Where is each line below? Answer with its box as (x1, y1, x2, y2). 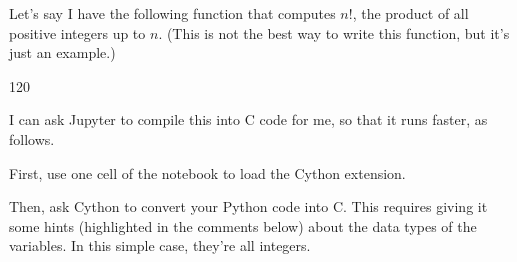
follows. (9, 128, 55, 149)
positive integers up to (9, 22, 146, 43)
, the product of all (352, 3, 469, 23)
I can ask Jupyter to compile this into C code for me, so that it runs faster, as (9, 109, 488, 130)
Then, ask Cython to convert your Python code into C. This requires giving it (9, 196, 488, 217)
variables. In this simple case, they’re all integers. (9, 235, 311, 256)
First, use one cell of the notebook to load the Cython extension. (9, 162, 406, 183)
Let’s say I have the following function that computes (9, 3, 336, 23)
